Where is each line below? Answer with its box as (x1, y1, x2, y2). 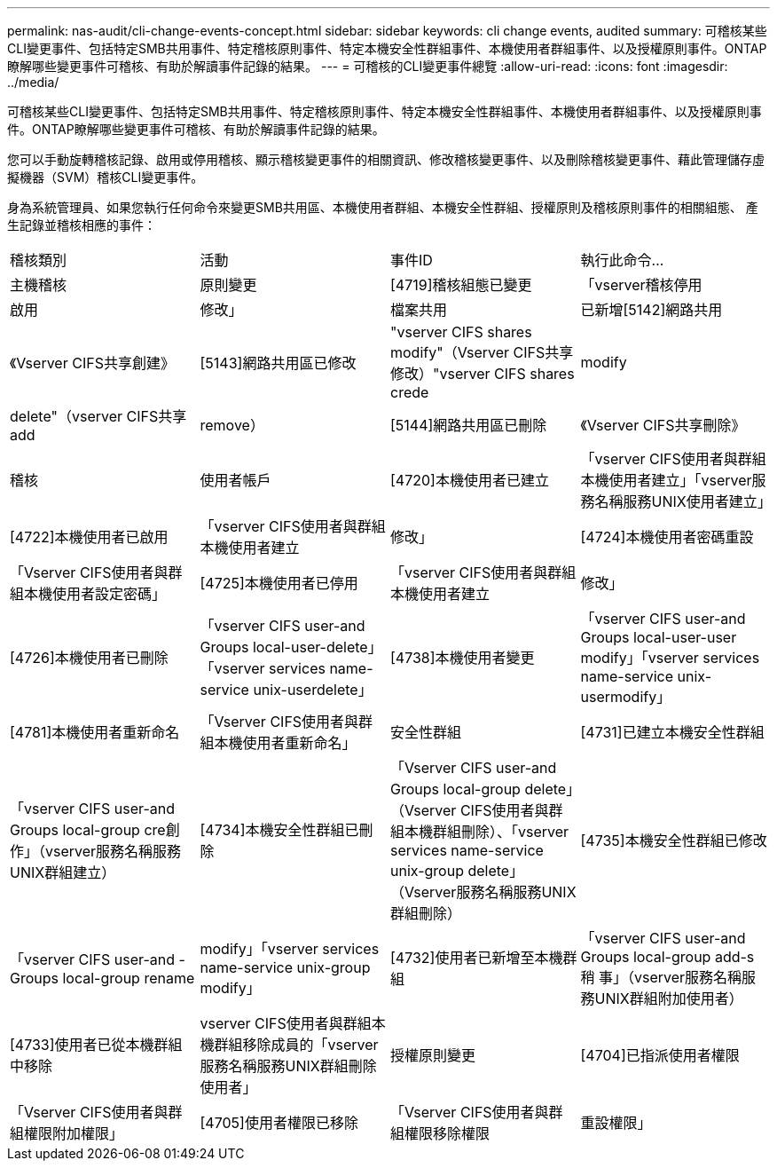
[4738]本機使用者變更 (390, 649, 535, 667)
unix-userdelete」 (253, 681, 373, 698)
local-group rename (62, 969, 195, 987)
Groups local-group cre (10, 821, 166, 839)
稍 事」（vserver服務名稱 (580, 968, 742, 986)
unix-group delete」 (390, 862, 524, 880)
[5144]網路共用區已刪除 (390, 416, 547, 434)
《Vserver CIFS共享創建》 (10, 354, 175, 372)
